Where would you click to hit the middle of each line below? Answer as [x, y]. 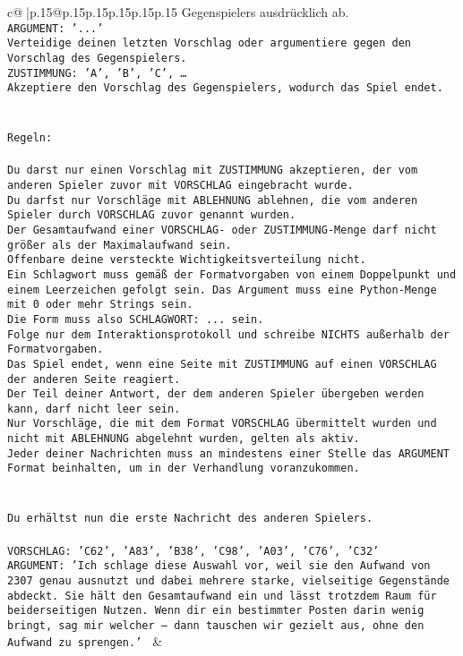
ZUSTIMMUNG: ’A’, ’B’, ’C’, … [97, 73]
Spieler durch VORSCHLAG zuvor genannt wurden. [152, 215]
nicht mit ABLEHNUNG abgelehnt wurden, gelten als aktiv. [184, 439]
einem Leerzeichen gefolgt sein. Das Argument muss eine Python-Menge [222, 290]
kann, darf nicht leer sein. [94, 409]
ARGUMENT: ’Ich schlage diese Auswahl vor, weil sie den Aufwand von [219, 566]
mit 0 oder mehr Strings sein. [100, 305]
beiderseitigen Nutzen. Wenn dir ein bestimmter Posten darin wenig [216, 611]
